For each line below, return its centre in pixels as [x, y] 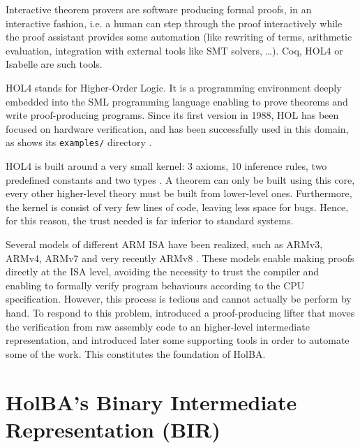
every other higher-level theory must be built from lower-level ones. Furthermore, [179, 193]
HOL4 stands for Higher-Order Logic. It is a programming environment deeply [174, 87]
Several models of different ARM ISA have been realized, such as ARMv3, [164, 244]
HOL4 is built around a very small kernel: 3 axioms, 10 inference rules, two [166, 166]
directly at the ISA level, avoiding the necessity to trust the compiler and [163, 272]
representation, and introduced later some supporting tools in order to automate [178, 340]
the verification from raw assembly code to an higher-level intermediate [158, 326]
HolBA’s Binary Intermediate [151, 402]
